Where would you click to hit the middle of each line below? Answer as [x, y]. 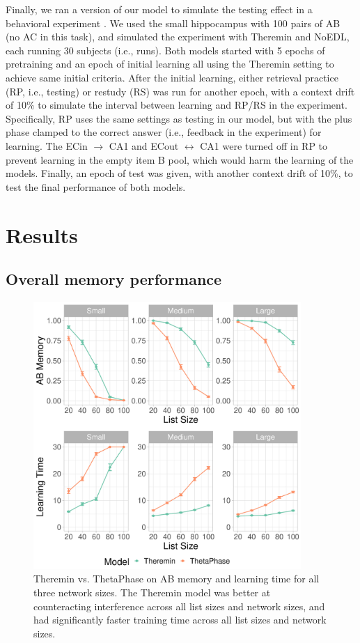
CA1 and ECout [144, 145]
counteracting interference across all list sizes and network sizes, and [179, 606]
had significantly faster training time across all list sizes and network [180, 620]
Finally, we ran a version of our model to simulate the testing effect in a [159, 9]
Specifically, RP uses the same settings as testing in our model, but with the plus [179, 118]
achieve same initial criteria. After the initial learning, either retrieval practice [172, 77]
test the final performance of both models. [96, 186]
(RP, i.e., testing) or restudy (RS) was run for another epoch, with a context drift [180, 91]
